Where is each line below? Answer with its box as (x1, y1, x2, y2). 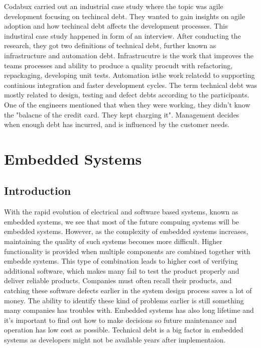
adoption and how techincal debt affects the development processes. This (4, 21, 228, 31)
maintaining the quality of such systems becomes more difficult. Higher (4, 236, 222, 247)
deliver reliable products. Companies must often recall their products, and (4, 275, 232, 286)
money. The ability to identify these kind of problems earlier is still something (4, 295, 244, 305)
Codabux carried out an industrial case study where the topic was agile (4, 1, 223, 11)
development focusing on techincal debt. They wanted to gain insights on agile (4, 11, 245, 21)
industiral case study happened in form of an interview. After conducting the (4, 30, 241, 41)
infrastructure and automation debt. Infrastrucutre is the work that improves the (4, 50, 253, 60)
